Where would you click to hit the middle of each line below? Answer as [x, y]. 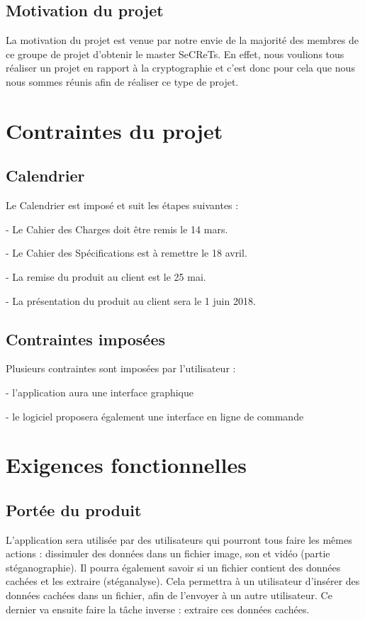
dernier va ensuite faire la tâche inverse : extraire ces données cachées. [158, 609]
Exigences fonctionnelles [126, 465]
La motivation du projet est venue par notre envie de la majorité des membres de [182, 40]
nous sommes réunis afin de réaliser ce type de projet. [122, 81]
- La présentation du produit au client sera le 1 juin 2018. [131, 300]
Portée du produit [74, 509]
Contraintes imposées [86, 339]
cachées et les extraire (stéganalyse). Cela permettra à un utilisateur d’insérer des [183, 581]
